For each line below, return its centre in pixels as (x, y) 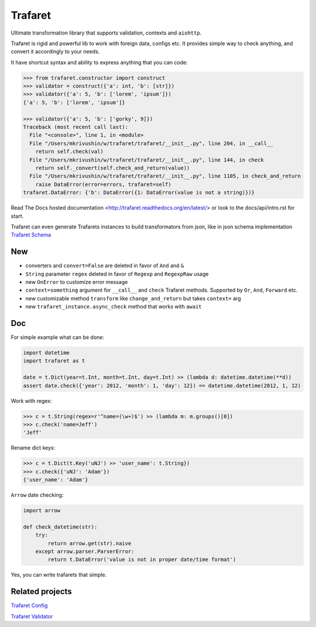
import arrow (42, 510)
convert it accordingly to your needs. (55, 52)
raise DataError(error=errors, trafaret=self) (104, 184)
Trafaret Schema (31, 235)
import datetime (47, 353)
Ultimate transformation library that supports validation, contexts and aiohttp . (106, 33)
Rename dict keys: (33, 448)
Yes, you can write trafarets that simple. (59, 575)
